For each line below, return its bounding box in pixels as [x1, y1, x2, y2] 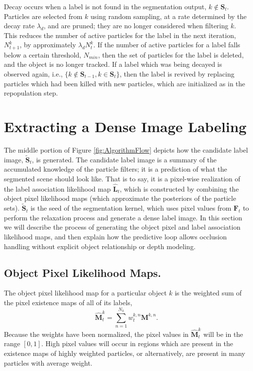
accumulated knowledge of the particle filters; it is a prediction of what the [4, 164, 227, 174]
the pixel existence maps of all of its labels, [4, 297, 132, 307]
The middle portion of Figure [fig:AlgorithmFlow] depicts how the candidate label [4, 144, 248, 155]
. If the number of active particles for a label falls [93, 39, 240, 50]
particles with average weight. [4, 357, 92, 368]
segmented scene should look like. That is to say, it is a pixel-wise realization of [4, 173, 240, 183]
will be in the [203, 329, 243, 339]
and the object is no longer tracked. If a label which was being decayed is [4, 59, 222, 69]
